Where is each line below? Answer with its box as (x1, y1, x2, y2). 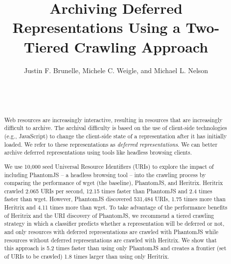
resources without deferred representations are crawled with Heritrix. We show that (4, 236, 217, 244)
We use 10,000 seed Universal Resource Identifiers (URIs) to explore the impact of (4, 162, 214, 170)
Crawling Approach (74, 36, 208, 56)
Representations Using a (12, 17, 181, 37)
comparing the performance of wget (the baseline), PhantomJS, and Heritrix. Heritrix (4, 179, 223, 187)
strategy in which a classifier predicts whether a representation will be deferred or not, (4, 219, 225, 228)
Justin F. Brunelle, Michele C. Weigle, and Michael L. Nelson (23, 65, 208, 75)
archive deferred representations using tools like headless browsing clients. (4, 148, 192, 157)
